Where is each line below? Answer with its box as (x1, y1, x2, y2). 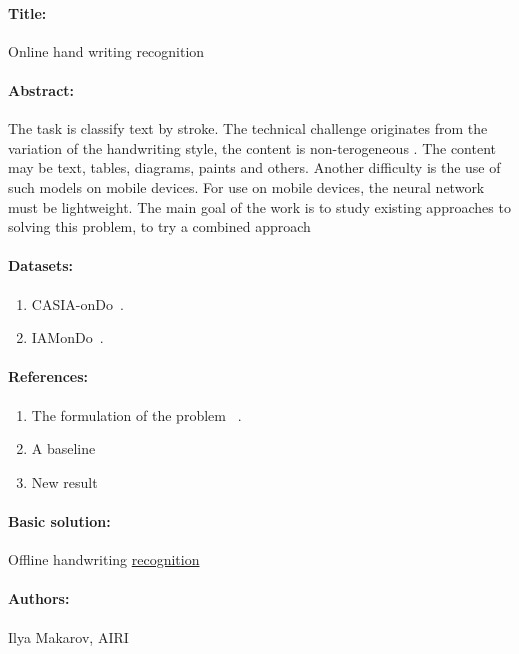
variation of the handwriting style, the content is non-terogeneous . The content (8, 137, 497, 158)
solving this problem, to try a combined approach (8, 216, 311, 237)
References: (8, 366, 89, 387)
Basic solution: (8, 510, 111, 531)
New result (31, 471, 98, 492)
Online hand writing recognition (8, 40, 205, 61)
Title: (8, 2, 47, 23)
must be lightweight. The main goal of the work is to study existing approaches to (8, 196, 511, 217)
